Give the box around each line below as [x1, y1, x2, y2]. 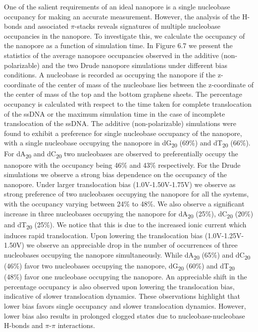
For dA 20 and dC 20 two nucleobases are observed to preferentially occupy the [4, 148, 238, 160]
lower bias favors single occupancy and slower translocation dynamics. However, [4, 301, 246, 311]
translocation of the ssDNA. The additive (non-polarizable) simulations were [4, 118, 236, 129]
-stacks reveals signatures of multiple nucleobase [74, 21, 220, 31]
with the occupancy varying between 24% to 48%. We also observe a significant [4, 198, 245, 208]
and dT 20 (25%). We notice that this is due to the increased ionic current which [4, 219, 247, 231]
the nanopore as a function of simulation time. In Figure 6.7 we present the [4, 40, 233, 51]
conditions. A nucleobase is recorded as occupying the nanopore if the [4, 69, 216, 80]
